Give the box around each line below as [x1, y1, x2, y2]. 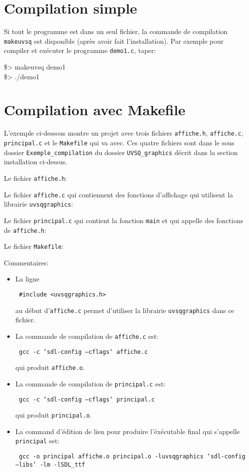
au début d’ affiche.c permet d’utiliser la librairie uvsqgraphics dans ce [15, 305, 234, 315]
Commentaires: [4, 257, 49, 267]
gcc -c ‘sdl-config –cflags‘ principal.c [18, 396, 155, 403]
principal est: [15, 436, 59, 446]
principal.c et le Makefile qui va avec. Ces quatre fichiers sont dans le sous [4, 138, 235, 147]
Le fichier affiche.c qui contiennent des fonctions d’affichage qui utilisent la [4, 189, 233, 199]
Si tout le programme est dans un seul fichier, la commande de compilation [4, 26, 228, 36]
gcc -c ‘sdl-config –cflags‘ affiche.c [18, 348, 148, 355]
